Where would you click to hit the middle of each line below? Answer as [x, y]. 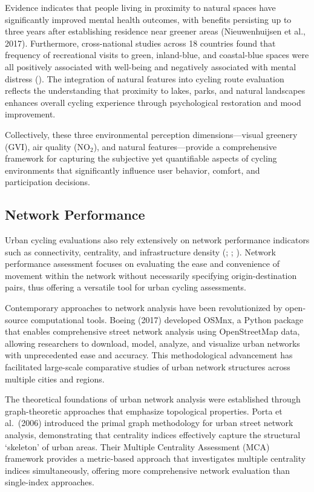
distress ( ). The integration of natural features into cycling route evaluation [145, 78]
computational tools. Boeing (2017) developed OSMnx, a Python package [167, 319]
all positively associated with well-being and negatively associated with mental [151, 66]
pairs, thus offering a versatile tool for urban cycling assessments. [126, 287]
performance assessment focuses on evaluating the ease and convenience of [142, 264]
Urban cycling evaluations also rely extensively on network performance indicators [157, 240]
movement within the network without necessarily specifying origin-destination [151, 275]
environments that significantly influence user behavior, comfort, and [132, 170]
